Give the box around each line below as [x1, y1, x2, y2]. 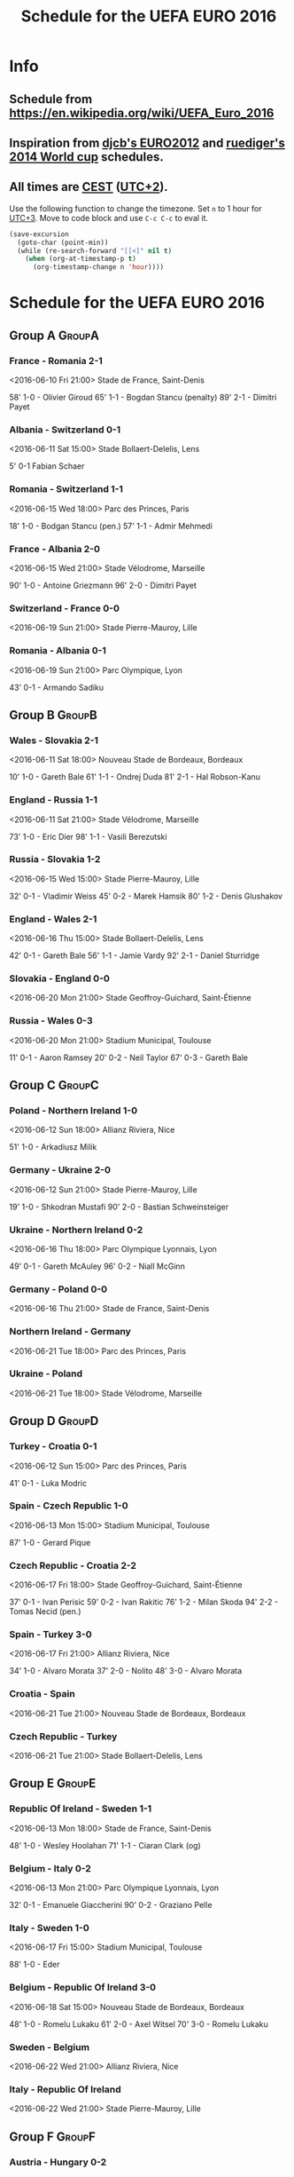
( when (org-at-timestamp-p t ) [25, 255, 137, 264]
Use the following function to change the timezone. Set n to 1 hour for [9, 202, 263, 214]
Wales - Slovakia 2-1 [9, 734, 99, 747]
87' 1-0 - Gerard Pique [9, 1537, 91, 1548]
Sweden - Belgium [9, 2040, 90, 2053]
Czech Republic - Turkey [9, 1730, 118, 1742]
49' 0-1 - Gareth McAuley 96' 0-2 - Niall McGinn [9, 1261, 186, 1271]
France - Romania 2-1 [9, 354, 104, 367]
